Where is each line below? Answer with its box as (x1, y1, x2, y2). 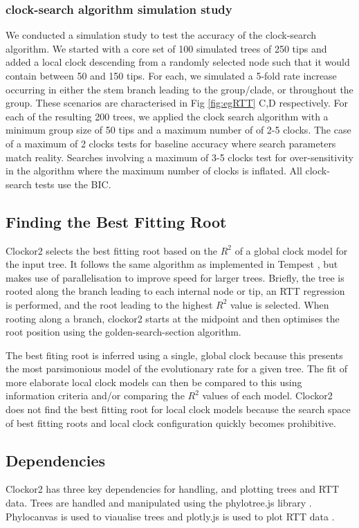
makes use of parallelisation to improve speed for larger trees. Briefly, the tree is (6, 270, 344, 284)
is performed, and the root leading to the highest (6, 297, 213, 311)
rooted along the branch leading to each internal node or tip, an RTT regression (6, 284, 345, 298)
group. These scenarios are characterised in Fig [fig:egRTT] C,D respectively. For (6, 95, 348, 110)
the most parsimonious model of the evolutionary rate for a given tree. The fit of (6, 361, 347, 376)
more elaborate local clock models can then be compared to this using (6, 374, 302, 389)
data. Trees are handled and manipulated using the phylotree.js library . (6, 495, 312, 510)
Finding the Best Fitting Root (6, 210, 227, 232)
